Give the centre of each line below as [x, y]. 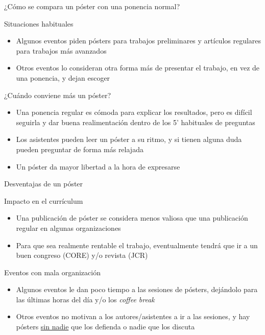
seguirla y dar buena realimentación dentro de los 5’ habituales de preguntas [136, 122]
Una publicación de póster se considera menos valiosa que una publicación [132, 218]
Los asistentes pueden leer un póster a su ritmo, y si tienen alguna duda [129, 139]
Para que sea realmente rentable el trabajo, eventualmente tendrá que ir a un [137, 245]
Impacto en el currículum [44, 200]
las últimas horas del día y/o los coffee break [85, 299]
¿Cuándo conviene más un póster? [58, 95]
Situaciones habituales [39, 23]
